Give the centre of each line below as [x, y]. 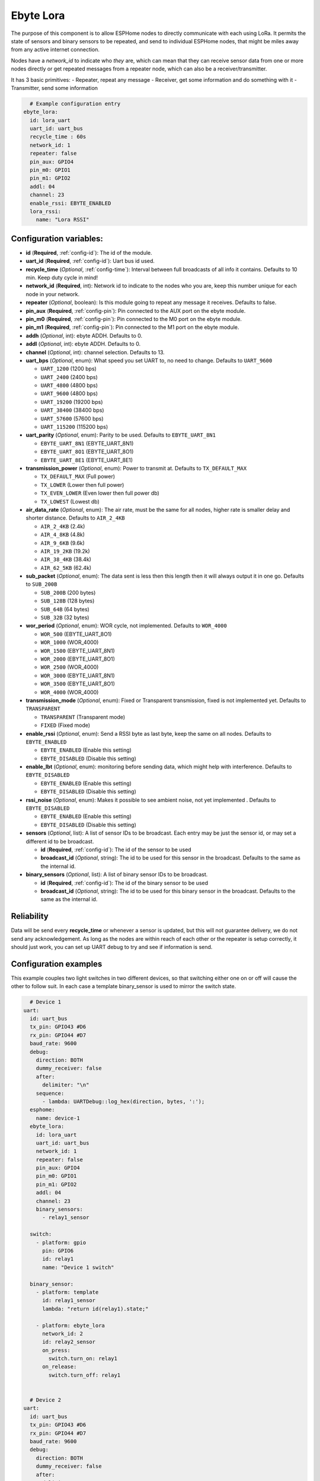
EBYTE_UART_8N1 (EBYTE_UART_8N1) [87, 443]
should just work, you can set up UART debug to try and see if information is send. [112, 947]
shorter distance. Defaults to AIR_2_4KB [75, 518]
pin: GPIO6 [58, 1251]
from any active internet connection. [55, 50]
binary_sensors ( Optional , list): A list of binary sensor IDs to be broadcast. [117, 874]
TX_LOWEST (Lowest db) [70, 501]
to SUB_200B [41, 584]
